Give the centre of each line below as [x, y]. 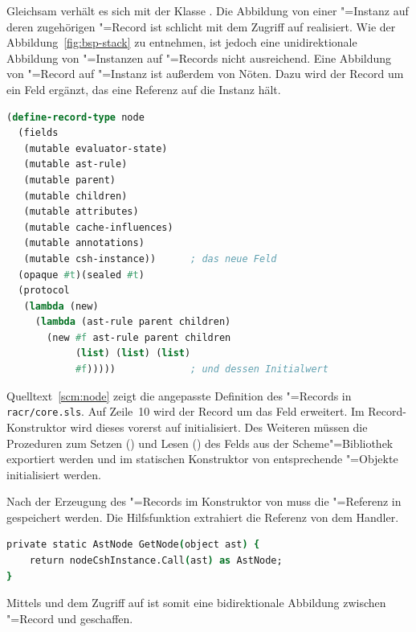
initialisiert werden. [54, 474]
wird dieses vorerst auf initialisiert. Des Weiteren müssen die [219, 427]
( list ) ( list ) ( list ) [133, 353]
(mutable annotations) [84, 243]
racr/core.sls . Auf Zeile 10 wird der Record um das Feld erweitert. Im [186, 411]
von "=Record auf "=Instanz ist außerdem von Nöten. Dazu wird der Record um [205, 74]
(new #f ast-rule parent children [139, 337]
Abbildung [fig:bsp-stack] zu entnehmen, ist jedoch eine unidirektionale [182, 42]
